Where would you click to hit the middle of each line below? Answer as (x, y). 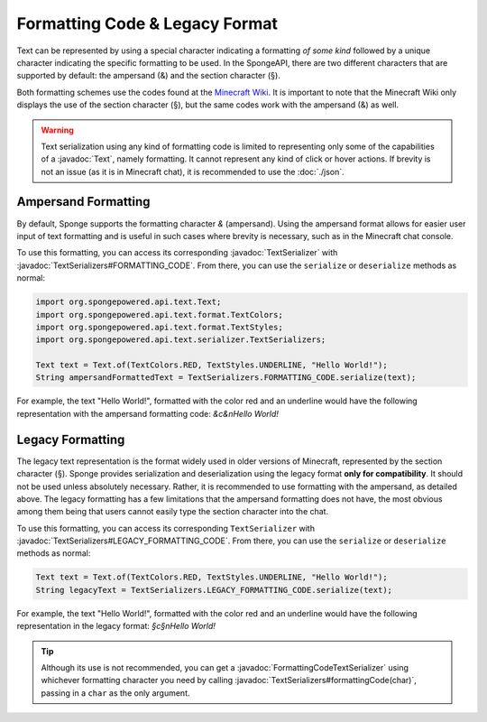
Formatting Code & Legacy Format (147, 23)
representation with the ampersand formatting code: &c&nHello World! (148, 413)
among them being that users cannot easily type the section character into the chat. (173, 512)
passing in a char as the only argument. (115, 693)
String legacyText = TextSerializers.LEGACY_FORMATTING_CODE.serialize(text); (214, 590)
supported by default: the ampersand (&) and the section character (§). (149, 76)
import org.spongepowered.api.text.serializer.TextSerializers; (181, 340)
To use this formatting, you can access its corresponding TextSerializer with (166, 528)
